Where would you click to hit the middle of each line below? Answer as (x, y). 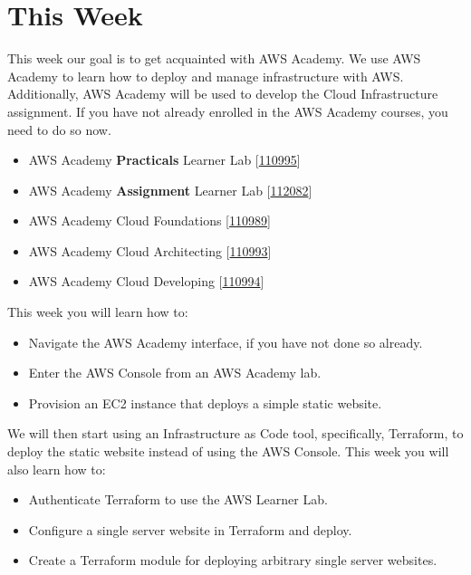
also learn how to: (57, 469)
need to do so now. (59, 129)
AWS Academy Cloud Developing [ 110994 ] (146, 281)
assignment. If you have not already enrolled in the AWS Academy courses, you (228, 111)
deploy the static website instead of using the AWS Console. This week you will (228, 451)
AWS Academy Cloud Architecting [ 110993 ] (150, 250)
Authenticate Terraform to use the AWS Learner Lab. (178, 499)
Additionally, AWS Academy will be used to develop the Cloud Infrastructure (223, 94)
